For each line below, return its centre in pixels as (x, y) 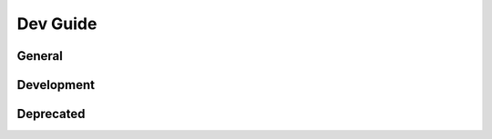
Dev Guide (57, 24)
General (40, 56)
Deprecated (51, 114)
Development (56, 85)
